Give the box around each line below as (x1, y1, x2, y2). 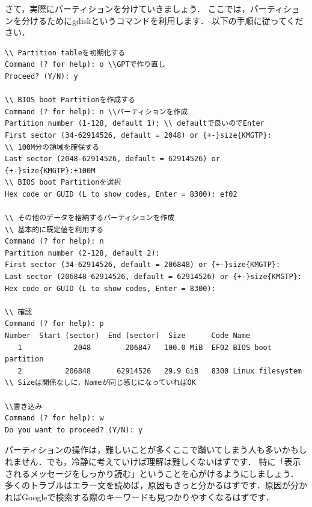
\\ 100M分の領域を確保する (5, 143, 100, 152)
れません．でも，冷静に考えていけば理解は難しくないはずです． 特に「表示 (5, 455, 301, 467)
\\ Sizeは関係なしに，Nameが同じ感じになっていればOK (5, 378, 196, 387)
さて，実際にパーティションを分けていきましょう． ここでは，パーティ (5, 2, 283, 14)
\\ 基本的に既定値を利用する (5, 225, 104, 234)
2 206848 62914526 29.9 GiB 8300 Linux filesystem (17, 366, 302, 375)
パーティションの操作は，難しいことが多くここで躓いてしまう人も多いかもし (5, 443, 307, 456)
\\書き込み (5, 402, 42, 411)
